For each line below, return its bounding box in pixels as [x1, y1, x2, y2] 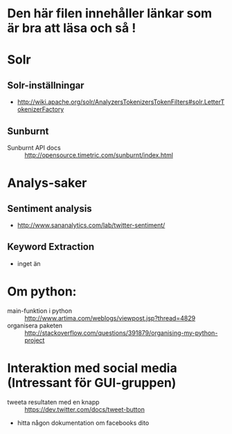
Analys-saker [7, 175, 87, 191]
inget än [17, 259, 41, 268]
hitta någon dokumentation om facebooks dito [17, 418, 150, 427]
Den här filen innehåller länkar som [7, 6, 213, 21]
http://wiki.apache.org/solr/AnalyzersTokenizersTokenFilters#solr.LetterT [17, 98, 225, 106]
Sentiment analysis [7, 203, 92, 215]
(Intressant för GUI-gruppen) [7, 374, 177, 390]
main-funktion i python [7, 307, 73, 315]
